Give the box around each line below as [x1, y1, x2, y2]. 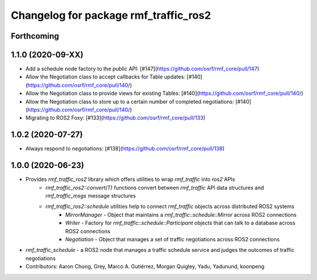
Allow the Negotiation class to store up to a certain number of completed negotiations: [25, 98, 234, 105]
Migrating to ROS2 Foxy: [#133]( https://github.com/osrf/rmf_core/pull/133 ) [25, 114, 205, 121]
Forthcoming [11, 31, 59, 41]
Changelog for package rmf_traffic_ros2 [11, 9, 211, 22]
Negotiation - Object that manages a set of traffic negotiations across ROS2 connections [65, 235, 280, 243]
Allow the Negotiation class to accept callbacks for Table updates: [25, 73, 186, 80]
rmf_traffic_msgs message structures [45, 192, 136, 199]
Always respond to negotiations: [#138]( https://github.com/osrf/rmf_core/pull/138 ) [25, 145, 225, 152]
